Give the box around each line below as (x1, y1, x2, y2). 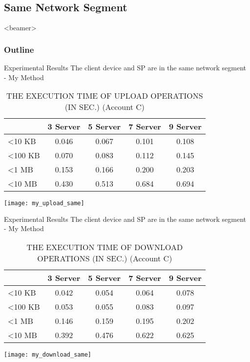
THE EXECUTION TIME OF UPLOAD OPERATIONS (6, 90, 203, 102)
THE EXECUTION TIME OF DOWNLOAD (26, 241, 183, 253)
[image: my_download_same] (4, 351, 91, 359)
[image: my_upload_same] (4, 200, 84, 207)
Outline (4, 43, 34, 55)
